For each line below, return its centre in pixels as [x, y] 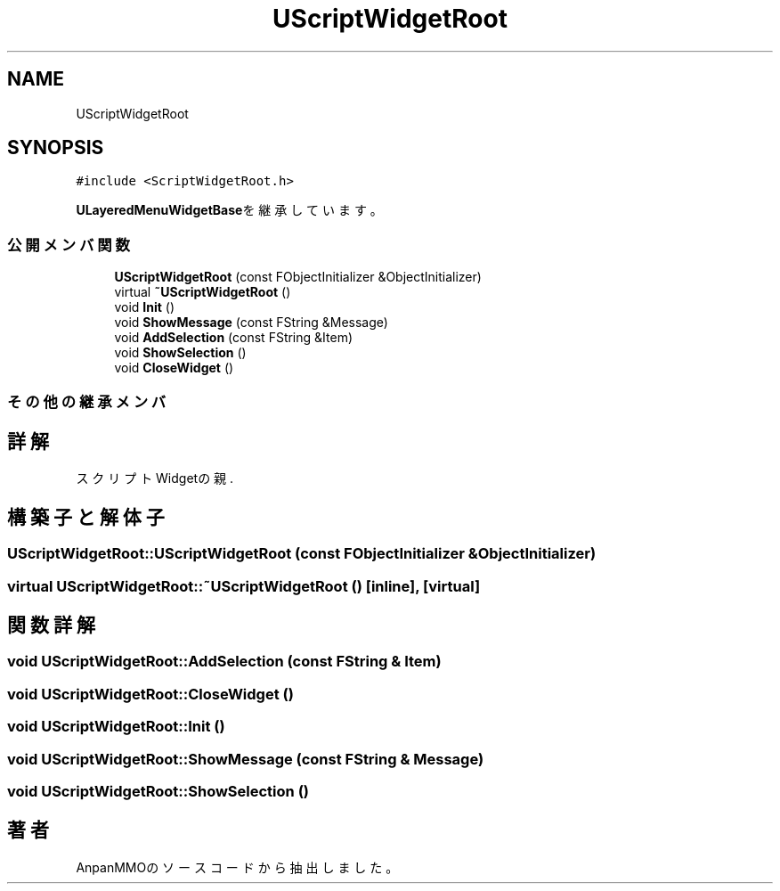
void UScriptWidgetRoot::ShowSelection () [158, 791]
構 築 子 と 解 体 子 [86, 517]
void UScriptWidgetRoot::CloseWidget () [150, 694]
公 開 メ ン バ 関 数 [69, 245]
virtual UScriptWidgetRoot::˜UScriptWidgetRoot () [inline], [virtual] [244, 586]
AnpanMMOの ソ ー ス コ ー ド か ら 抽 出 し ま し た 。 [237, 867]
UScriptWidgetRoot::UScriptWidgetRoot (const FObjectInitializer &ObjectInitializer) [302, 554]
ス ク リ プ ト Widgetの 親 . [155, 478]
